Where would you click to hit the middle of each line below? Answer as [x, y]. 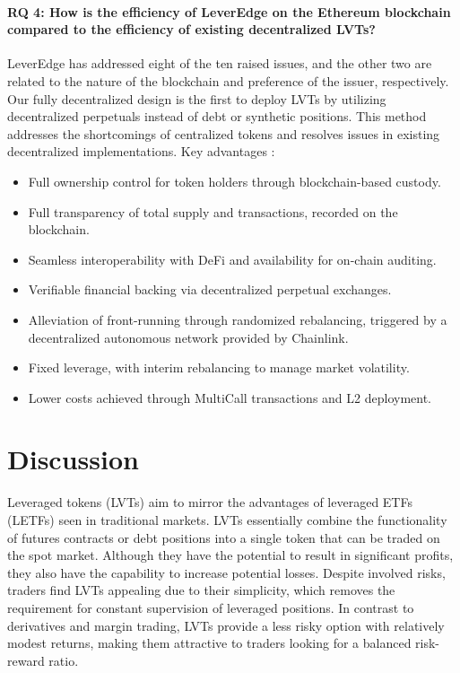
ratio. [64, 660]
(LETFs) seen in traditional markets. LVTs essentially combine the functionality [227, 520]
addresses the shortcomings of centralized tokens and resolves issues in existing [224, 133]
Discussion [73, 459]
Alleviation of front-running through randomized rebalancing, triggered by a [238, 319]
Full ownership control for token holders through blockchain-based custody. [234, 181]
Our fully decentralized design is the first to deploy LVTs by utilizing [197, 98]
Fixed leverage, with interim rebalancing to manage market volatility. [219, 367]
